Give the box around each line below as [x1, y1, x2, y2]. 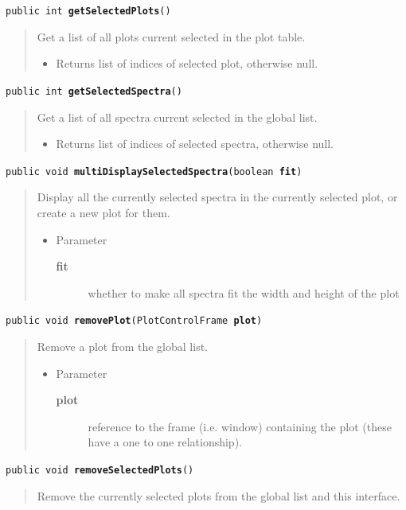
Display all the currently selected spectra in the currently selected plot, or [37, 189, 398, 205]
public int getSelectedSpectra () [6, 85, 182, 97]
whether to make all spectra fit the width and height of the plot [88, 284, 400, 301]
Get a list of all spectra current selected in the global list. [37, 108, 318, 125]
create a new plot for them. [37, 204, 170, 220]
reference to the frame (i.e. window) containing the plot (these [88, 418, 392, 434]
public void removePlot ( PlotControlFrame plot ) [6, 315, 263, 327]
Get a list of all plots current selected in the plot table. [37, 28, 306, 45]
